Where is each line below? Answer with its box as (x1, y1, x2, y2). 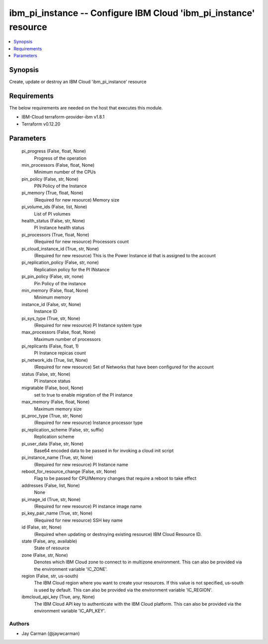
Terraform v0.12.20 (21, 121, 61, 127)
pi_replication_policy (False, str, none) (21, 259, 99, 266)
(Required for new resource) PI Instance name (34, 461, 129, 467)
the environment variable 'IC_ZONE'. (34, 566, 108, 572)
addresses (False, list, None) (21, 482, 80, 488)
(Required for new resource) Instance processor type (34, 420, 143, 426)
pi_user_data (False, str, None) (21, 440, 84, 446)
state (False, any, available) (21, 538, 77, 544)
